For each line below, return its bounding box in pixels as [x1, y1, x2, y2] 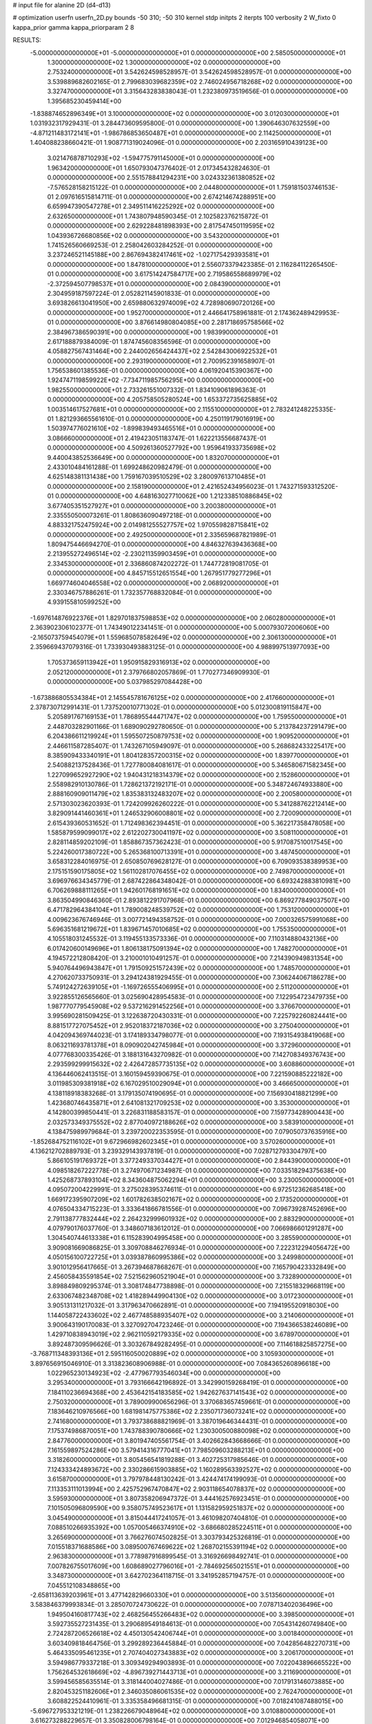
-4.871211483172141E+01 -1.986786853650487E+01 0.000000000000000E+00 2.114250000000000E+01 [30, 128, 332, 137]
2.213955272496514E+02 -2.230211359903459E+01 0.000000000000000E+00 [47, 550, 277, 558]
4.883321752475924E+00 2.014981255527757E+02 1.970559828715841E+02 [47, 521, 269, 529]
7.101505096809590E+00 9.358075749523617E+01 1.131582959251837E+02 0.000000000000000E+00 [47, 1504, 344, 1512]
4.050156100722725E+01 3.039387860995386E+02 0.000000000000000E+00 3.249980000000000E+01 [47, 1253, 354, 1261]
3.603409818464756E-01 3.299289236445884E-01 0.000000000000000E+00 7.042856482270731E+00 [47, 1638, 351, 1647]
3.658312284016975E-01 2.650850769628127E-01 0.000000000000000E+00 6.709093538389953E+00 [47, 857, 348, 865]
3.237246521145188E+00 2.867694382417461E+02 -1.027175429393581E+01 [47, 250, 269, 259]
